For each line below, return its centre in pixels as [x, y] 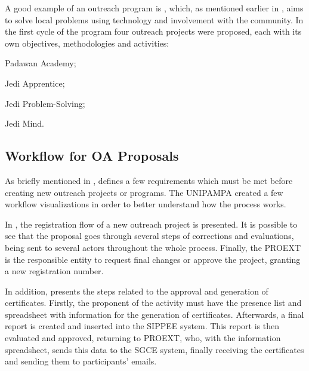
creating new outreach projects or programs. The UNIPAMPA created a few [144, 192]
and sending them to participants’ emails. [81, 361]
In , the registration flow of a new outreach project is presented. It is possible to [151, 224]
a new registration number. [54, 271]
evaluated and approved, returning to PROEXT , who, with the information [143, 338]
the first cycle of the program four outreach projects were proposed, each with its [153, 31]
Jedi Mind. [24, 123]
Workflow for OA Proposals [92, 156]
